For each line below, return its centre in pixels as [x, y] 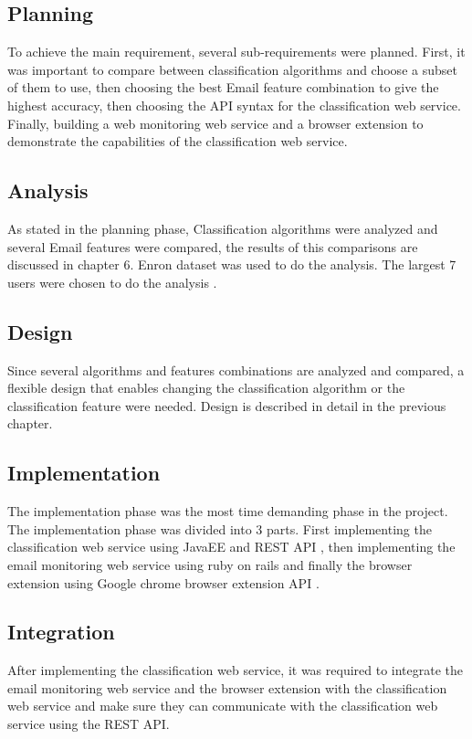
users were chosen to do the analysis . [112, 282]
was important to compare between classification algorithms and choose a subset [232, 69]
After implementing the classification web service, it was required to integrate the [236, 670]
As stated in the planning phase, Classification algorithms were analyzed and [223, 228]
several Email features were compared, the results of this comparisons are [213, 246]
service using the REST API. [89, 724]
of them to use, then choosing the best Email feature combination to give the [223, 87]
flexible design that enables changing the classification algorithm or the [206, 388]
